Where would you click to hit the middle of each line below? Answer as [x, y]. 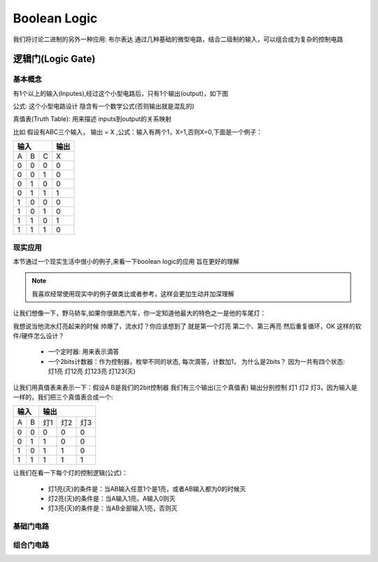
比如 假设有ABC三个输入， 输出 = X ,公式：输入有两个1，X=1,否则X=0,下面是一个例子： [138, 132]
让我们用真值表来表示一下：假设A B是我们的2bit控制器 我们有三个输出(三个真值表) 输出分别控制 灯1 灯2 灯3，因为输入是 [185, 387]
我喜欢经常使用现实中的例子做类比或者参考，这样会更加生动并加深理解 [133, 293]
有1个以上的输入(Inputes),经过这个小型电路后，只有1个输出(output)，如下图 [121, 93]
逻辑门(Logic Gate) [54, 59]
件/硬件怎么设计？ [39, 335]
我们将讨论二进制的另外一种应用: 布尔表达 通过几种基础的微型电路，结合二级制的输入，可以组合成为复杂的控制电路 [178, 39]
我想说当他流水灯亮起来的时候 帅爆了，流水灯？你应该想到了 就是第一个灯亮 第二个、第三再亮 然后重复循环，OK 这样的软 [187, 326]
